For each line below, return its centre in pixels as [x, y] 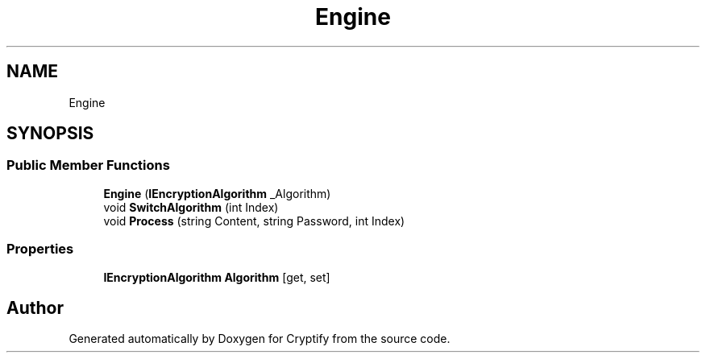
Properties [40, 249]
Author [35, 307]
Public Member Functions [88, 165]
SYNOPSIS [50, 134]
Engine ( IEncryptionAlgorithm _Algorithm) [217, 193]
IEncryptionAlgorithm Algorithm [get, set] [217, 277]
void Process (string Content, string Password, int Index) [254, 221]
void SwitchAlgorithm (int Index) [191, 207]
